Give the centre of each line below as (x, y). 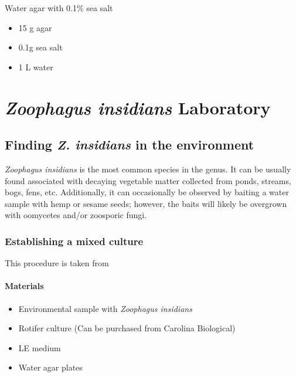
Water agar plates (50, 367)
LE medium (40, 347)
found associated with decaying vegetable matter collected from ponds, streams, (148, 180)
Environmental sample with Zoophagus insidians (105, 308)
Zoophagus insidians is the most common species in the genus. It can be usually (148, 169)
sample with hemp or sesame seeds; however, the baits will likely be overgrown (146, 203)
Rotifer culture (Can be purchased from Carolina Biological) (127, 328)
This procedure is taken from (57, 263)
